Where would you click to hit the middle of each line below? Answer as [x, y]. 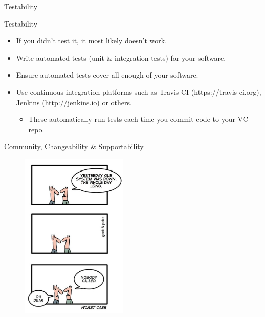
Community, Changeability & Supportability [74, 146]
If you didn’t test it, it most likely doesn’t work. [92, 41]
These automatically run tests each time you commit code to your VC [138, 119]
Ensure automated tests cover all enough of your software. [107, 75]
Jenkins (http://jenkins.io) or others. [74, 102]
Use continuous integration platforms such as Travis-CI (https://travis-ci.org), [139, 92]
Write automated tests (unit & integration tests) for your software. [121, 57]
